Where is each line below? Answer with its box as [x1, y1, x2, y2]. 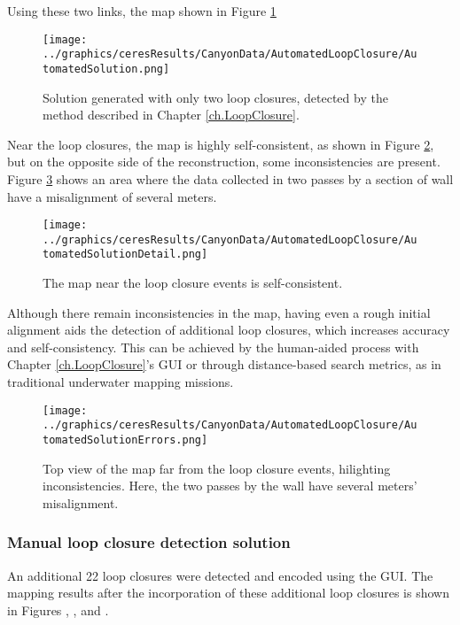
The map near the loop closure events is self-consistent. [43, 274, 343, 292]
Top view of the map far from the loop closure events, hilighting [43, 459, 391, 477]
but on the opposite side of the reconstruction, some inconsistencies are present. [7, 152, 441, 171]
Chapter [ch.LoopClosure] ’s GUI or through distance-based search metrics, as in [7, 355, 441, 374]
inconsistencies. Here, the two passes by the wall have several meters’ [43, 476, 417, 495]
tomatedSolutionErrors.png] [43, 433, 208, 446]
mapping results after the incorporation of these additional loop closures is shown [7, 583, 449, 602]
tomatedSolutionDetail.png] [43, 248, 208, 261]
